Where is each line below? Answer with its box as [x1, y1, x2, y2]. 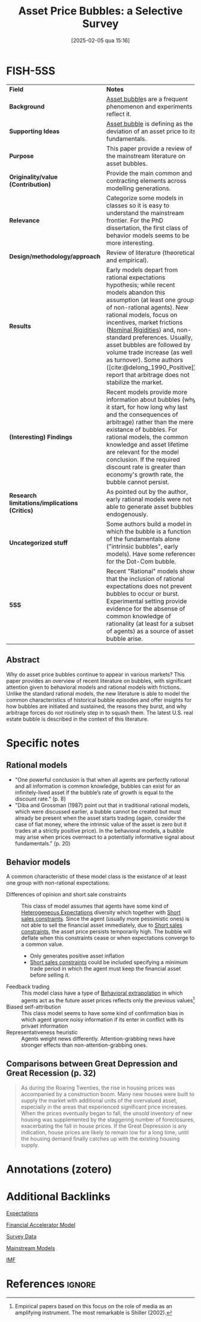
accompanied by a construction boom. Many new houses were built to [20, 1090, 194, 1098]
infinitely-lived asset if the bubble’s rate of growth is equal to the [14, 788, 173, 796]
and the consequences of [106, 410, 178, 418]
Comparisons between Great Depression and [6, 1059, 178, 1069]
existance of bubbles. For [106, 425, 178, 433]
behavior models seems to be [106, 231, 190, 239]
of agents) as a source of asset [106, 627, 194, 635]
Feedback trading [6, 983, 50, 990]
